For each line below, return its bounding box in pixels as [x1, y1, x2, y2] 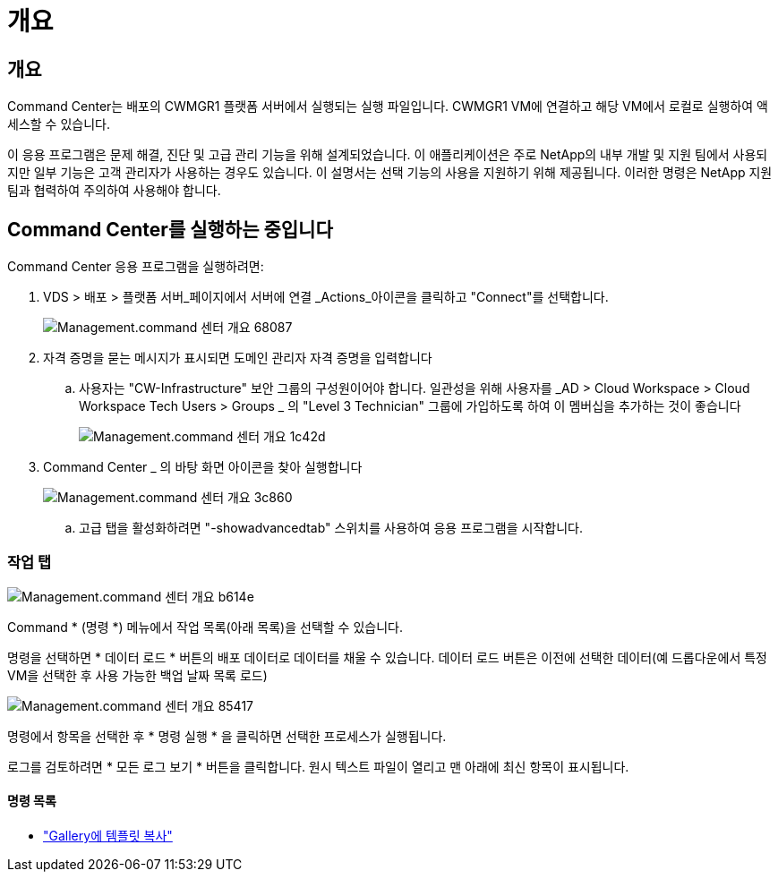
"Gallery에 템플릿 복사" [43, 827, 173, 843]
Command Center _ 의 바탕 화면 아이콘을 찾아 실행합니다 [43, 459, 363, 475]
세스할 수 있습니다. [7, 116, 110, 132]
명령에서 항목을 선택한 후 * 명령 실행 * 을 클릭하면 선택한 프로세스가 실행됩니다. [7, 728, 447, 744]
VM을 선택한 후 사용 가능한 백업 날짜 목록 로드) [7, 667, 268, 683]
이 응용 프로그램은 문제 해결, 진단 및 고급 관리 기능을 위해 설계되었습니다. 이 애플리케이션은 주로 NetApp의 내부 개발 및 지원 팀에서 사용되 [7, 147, 768, 163]
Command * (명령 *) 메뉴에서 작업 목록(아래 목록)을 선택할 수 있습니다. [7, 619, 403, 635]
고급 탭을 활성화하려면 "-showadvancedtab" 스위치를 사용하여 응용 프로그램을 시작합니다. [79, 520, 583, 536]
